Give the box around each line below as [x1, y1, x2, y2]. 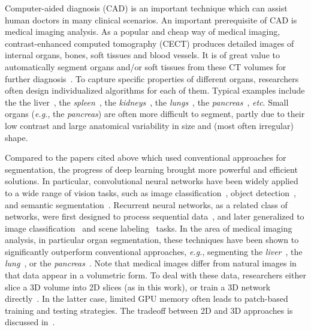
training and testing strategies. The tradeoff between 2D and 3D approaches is [5, 304, 293, 316]
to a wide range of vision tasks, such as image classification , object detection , [5, 186, 296, 199]
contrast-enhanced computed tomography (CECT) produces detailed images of [5, 37, 294, 49]
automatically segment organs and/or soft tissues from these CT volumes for [5, 60, 286, 73]
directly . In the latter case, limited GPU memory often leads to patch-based [5, 292, 288, 305]
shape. [5, 131, 28, 143]
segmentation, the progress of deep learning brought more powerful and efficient [5, 163, 298, 175]
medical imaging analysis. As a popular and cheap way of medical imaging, [5, 25, 280, 38]
